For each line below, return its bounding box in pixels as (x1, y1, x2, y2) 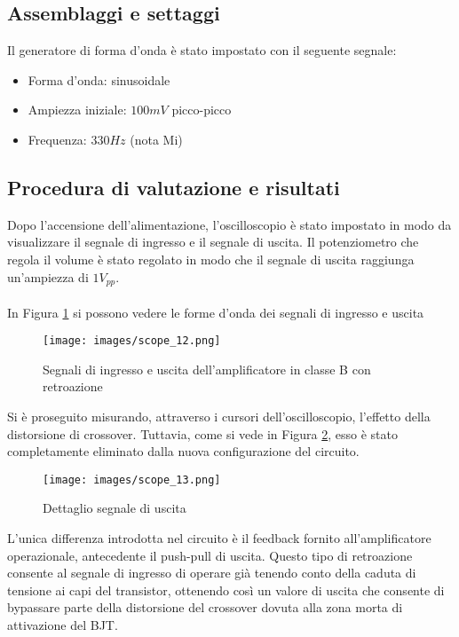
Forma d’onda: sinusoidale (28, 70, 170, 89)
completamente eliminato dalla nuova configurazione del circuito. (7, 442, 360, 460)
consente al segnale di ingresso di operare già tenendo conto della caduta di (7, 563, 416, 582)
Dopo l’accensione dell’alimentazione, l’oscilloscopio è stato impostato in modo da (7, 215, 452, 233)
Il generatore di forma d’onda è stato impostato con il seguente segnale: (7, 41, 397, 59)
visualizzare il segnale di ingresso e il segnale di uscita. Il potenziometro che (7, 232, 419, 251)
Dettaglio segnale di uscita (43, 499, 186, 517)
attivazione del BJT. (7, 616, 118, 634)
